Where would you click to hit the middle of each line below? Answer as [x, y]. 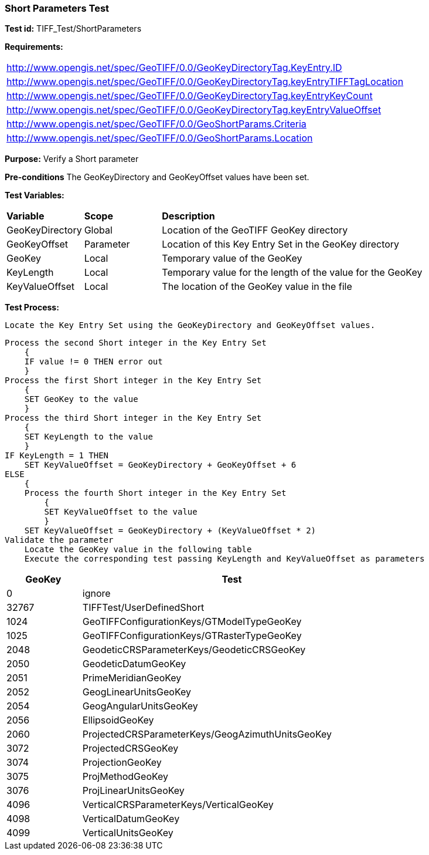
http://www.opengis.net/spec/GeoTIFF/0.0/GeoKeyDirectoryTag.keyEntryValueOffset [194, 110]
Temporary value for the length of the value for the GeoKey [292, 273]
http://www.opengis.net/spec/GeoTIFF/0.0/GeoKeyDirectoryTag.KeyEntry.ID [174, 68]
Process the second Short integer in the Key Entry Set [136, 343]
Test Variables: [35, 195]
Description [188, 216]
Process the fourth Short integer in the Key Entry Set [155, 493]
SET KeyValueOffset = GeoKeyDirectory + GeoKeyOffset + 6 [160, 465]
